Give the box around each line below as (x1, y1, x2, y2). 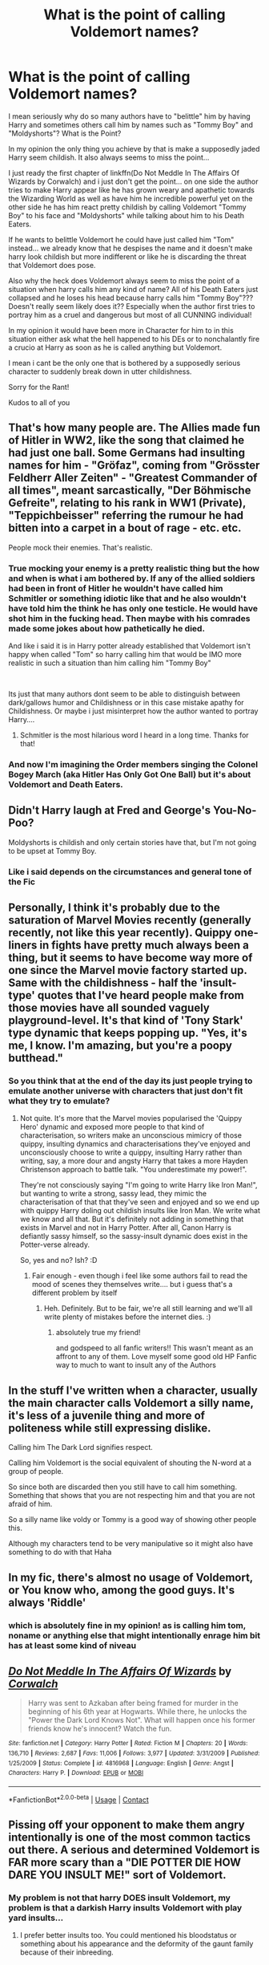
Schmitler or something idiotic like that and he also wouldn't (8, 592, 247, 603)
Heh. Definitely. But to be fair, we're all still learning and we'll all (43, 1304, 253, 1313)
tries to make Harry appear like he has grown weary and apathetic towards (8, 185, 255, 194)
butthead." (8, 1051, 64, 1065)
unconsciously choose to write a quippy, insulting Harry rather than (19, 1147, 243, 1157)
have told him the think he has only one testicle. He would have (8, 603, 259, 614)
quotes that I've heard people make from (37, 989, 244, 1002)
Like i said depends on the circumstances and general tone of (8, 866, 252, 877)
